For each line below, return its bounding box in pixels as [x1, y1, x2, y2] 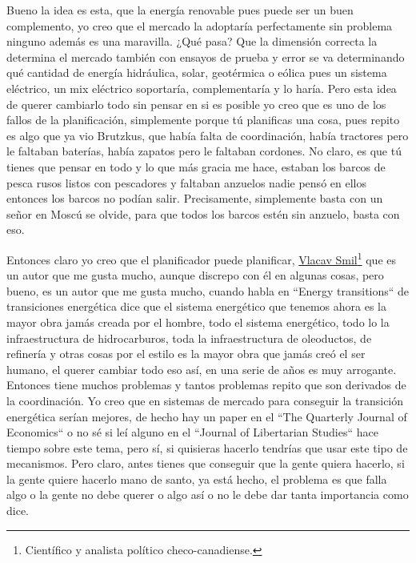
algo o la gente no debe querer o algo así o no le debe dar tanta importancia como [6, 486, 409, 503]
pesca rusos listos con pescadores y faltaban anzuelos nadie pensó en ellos [6, 174, 366, 191]
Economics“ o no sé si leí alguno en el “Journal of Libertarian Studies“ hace [6, 424, 378, 440]
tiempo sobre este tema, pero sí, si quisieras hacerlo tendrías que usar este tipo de [6, 439, 408, 456]
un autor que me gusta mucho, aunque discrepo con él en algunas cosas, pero [6, 267, 384, 284]
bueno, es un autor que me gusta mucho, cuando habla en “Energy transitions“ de [6, 282, 410, 299]
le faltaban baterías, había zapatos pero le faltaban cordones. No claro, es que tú [6, 143, 402, 159]
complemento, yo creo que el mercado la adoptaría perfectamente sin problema [6, 17, 393, 34]
